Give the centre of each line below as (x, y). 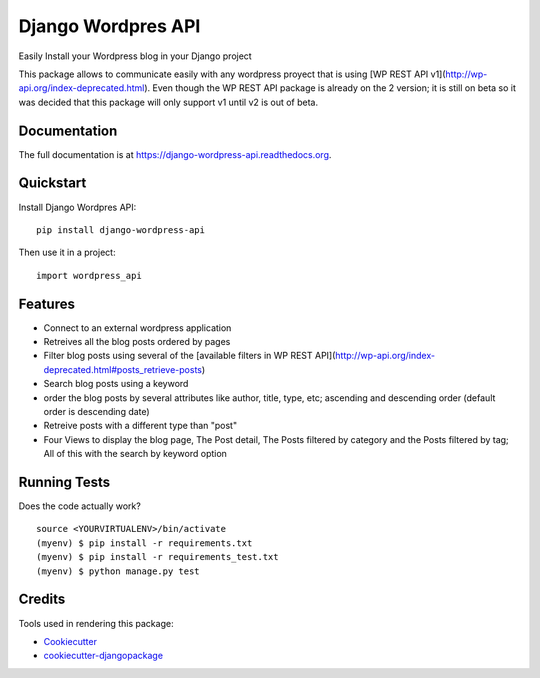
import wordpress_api (89, 275)
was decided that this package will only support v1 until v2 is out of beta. (168, 102)
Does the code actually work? (80, 506)
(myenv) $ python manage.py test (118, 571)
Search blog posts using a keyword (116, 384)
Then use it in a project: (67, 252)
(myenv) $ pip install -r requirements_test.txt (157, 557)
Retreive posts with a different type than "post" (140, 426)
